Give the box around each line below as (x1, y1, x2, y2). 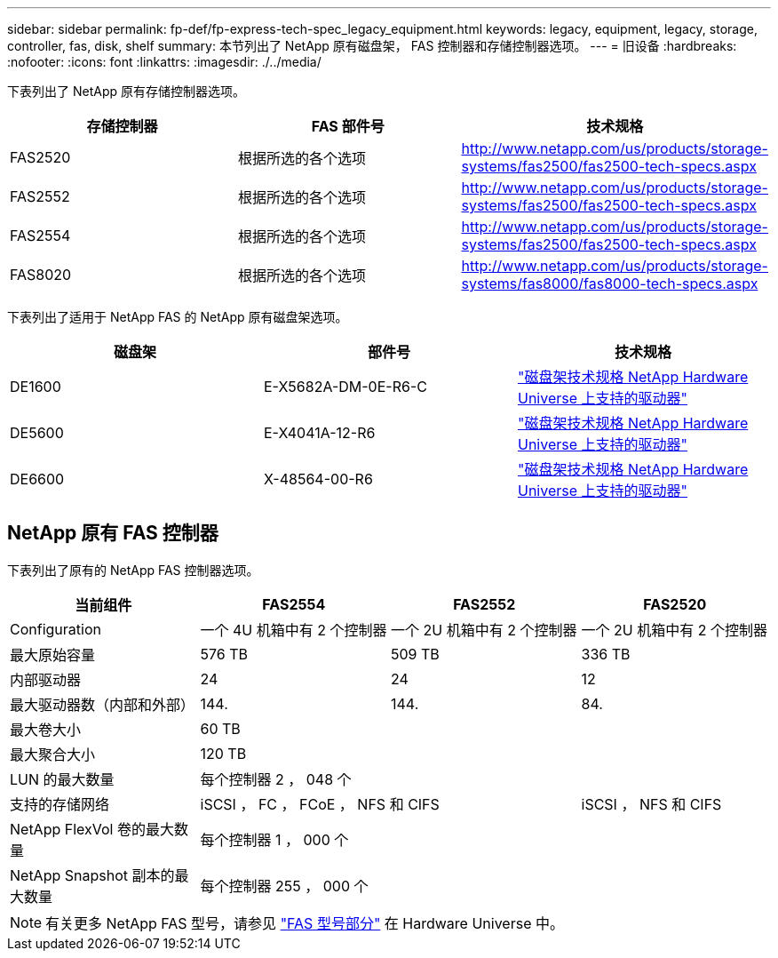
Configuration (10, 619, 101, 638)
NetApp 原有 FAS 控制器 (7, 522, 218, 545)
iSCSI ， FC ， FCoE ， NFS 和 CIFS (200, 794, 440, 813)
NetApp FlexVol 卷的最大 (10, 819, 174, 838)
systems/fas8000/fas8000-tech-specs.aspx (461, 275, 758, 292)
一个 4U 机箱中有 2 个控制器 (200, 620, 387, 639)
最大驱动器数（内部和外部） (10, 695, 195, 714)
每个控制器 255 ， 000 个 (200, 876, 369, 895)
